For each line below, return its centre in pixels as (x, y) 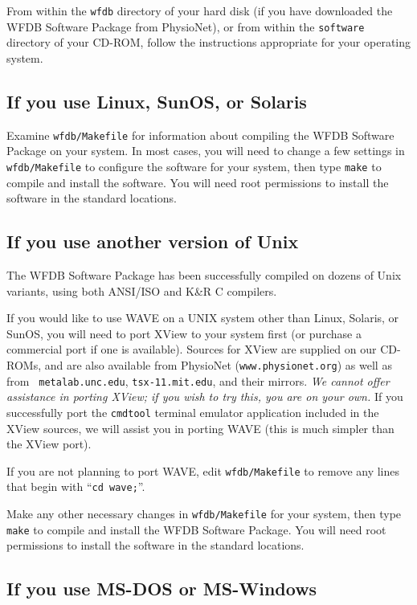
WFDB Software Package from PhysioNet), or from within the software (186, 26)
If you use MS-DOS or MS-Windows (162, 589)
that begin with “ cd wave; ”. (76, 486)
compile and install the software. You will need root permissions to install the (198, 182)
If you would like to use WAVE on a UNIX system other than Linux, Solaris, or (203, 318)
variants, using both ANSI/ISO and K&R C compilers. (142, 290)
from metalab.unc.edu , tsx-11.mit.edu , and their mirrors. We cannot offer (198, 380)
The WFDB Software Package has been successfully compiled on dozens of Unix (204, 275)
